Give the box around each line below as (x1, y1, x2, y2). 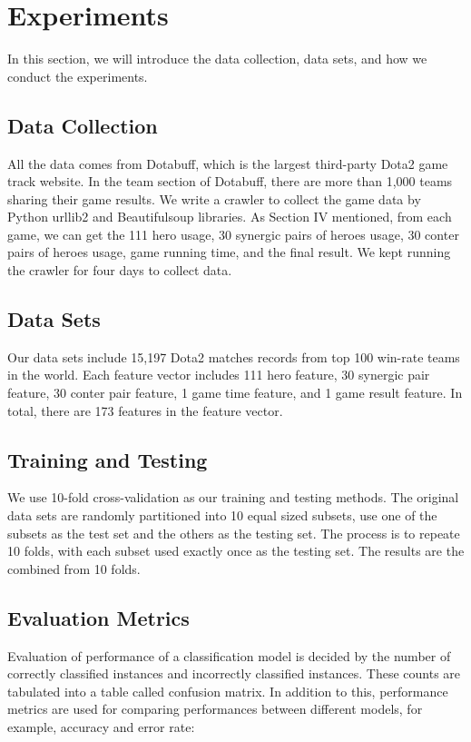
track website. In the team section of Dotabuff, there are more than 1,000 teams (7, 172, 453, 191)
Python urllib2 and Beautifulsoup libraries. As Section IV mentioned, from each (7, 207, 452, 226)
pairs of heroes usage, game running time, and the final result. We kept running (7, 242, 451, 262)
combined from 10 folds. (7, 559, 141, 578)
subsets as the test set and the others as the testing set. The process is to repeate (7, 523, 460, 542)
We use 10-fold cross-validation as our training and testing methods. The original (7, 488, 459, 507)
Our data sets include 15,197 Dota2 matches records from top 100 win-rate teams (7, 347, 460, 366)
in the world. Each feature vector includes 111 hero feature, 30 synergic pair (7, 365, 430, 384)
